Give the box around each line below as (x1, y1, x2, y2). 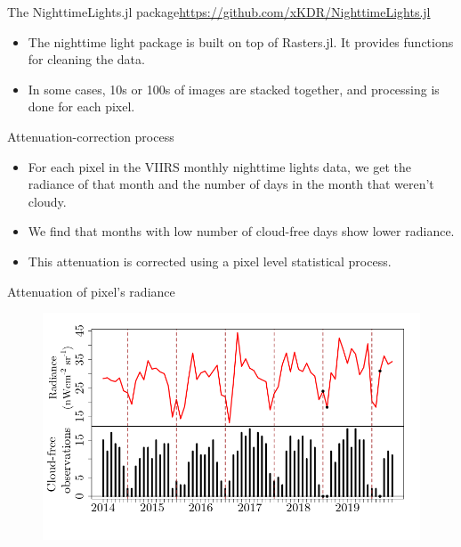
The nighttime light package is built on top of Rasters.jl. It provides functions (28, 32, 454, 51)
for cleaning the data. (28, 50, 145, 69)
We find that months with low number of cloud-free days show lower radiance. (28, 222, 455, 241)
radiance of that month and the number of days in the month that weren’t (28, 175, 434, 193)
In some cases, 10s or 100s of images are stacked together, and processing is (28, 79, 440, 98)
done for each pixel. (28, 97, 135, 116)
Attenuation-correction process (7, 127, 174, 145)
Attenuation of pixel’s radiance (7, 282, 175, 300)
